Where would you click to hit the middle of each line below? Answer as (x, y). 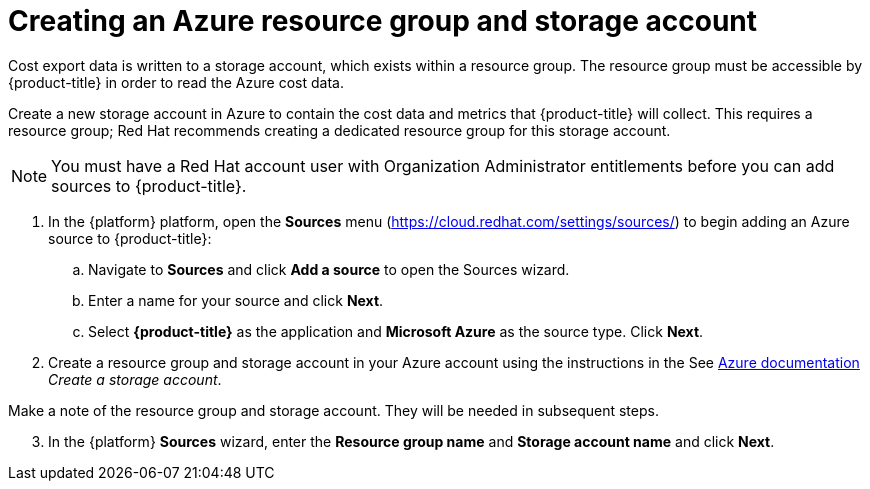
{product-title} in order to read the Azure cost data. (176, 82)
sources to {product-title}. (149, 185)
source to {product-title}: (130, 238)
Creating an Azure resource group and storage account (383, 21)
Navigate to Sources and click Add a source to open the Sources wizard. (329, 269)
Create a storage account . (135, 379)
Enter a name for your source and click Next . (236, 300)
